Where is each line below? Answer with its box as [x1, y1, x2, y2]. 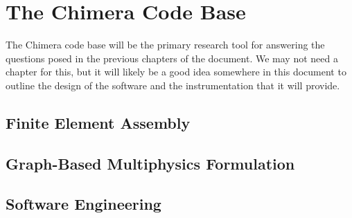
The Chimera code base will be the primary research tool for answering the [6, 37, 325, 52]
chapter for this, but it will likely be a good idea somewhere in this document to [6, 64, 346, 79]
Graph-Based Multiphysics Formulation [6, 152, 295, 174]
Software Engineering [6, 193, 161, 215]
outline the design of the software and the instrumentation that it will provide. [6, 78, 340, 92]
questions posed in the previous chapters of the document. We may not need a [6, 51, 338, 65]
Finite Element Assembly [6, 111, 191, 133]
